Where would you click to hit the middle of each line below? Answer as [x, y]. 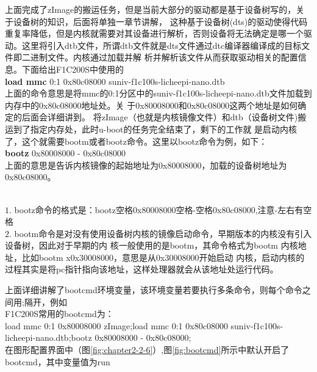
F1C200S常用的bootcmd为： [59, 314]
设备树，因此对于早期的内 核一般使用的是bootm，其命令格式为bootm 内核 [151, 245]
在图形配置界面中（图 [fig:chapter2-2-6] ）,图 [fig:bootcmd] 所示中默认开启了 [147, 350]
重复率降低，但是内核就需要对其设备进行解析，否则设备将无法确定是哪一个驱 [158, 33]
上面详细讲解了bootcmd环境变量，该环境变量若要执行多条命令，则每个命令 [154, 290]
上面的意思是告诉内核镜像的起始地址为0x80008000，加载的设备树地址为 [146, 165]
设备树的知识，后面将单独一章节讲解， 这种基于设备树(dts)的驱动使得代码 [160, 21]
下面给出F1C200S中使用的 [73, 69]
